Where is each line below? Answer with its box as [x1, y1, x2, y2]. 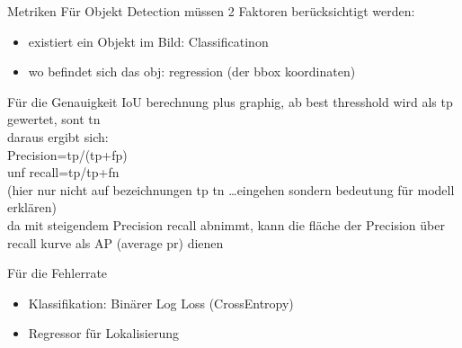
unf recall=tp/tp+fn [7, 163, 120, 182]
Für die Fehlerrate [7, 263, 108, 282]
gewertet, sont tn [7, 110, 101, 129]
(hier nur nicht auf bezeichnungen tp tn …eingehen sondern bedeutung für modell [7, 180, 455, 199]
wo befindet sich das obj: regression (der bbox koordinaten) [28, 62, 356, 81]
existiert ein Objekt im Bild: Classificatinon [28, 31, 269, 50]
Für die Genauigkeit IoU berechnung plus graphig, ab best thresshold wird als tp [7, 92, 453, 111]
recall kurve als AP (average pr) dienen [7, 233, 224, 252]
